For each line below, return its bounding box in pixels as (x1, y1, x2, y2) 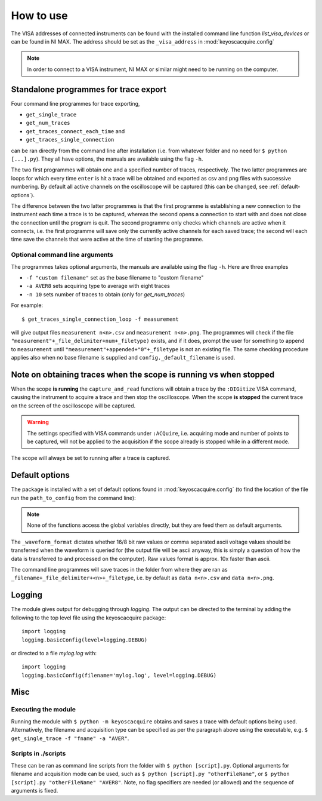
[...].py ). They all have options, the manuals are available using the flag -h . (11, 155, 203, 162)
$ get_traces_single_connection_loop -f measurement (21, 315, 179, 323)
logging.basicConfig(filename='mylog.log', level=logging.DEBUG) (21, 672, 217, 679)
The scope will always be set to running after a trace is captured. (11, 455, 171, 462)
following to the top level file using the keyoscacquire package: (11, 614, 166, 621)
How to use (11, 9, 68, 22)
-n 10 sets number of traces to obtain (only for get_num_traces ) (26, 290, 185, 298)
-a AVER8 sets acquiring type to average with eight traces (26, 283, 170, 290)
